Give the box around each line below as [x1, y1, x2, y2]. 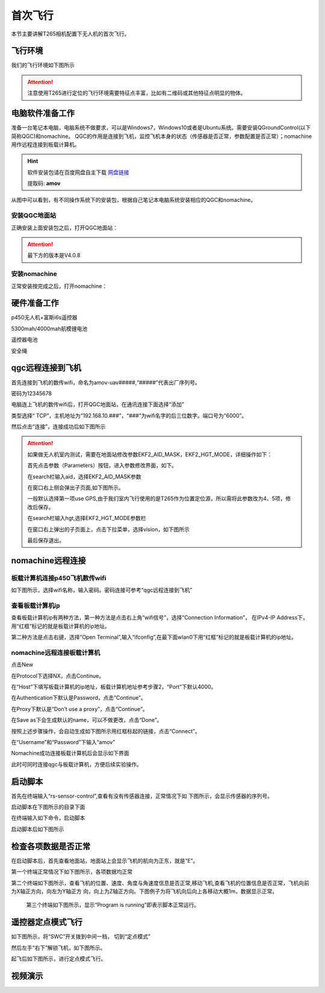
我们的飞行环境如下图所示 [11, 61, 75, 69]
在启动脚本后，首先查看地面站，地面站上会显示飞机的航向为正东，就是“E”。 [11, 857, 199, 864]
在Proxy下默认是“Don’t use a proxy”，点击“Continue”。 [11, 705, 149, 712]
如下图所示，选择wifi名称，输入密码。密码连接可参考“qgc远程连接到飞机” [11, 586, 193, 594]
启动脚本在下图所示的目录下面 [11, 803, 85, 810]
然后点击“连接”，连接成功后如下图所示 [11, 423, 106, 430]
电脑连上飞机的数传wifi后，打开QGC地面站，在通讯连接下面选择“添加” [11, 401, 185, 408]
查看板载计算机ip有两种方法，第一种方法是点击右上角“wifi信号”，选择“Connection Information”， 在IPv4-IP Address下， [11, 614, 308, 621]
